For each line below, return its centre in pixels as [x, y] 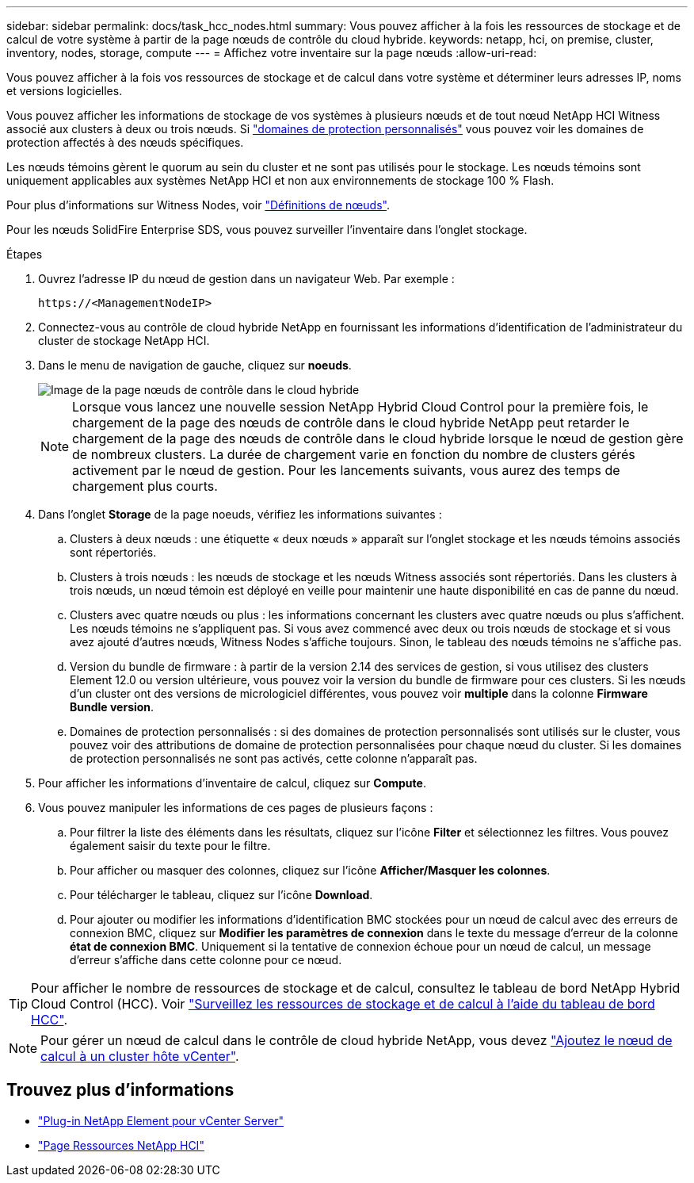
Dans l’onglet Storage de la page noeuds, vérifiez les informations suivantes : [240, 514]
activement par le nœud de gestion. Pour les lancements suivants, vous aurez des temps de [346, 470]
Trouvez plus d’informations [120, 1090]
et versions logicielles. [65, 91]
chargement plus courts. [145, 486]
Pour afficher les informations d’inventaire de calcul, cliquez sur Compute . [232, 783]
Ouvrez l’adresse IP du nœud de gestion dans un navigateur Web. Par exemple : [246, 279]
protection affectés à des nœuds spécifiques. [125, 142]
